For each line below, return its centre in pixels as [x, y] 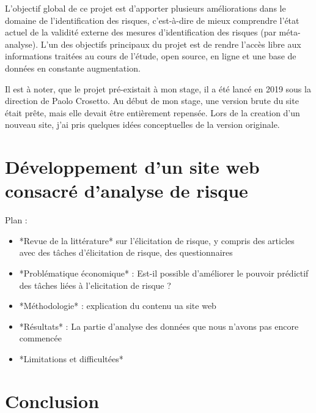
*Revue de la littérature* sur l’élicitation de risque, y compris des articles [157, 240]
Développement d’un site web [132, 167]
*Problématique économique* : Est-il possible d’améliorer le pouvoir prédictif [164, 273]
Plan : [16, 220]
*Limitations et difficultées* [71, 359]
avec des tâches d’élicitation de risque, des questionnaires [126, 252]
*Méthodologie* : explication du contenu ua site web [118, 306]
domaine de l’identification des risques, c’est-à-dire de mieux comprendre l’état [152, 20]
